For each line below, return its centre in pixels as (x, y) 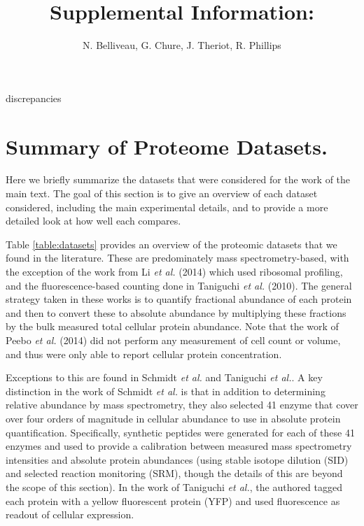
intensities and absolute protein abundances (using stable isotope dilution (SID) (177, 459)
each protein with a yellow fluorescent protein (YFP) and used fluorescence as (173, 500)
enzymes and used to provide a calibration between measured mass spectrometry (179, 446)
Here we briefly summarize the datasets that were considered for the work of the (178, 179)
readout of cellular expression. (70, 514)
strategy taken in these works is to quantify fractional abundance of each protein (179, 299)
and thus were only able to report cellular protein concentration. (144, 354)
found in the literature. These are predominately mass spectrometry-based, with (177, 258)
